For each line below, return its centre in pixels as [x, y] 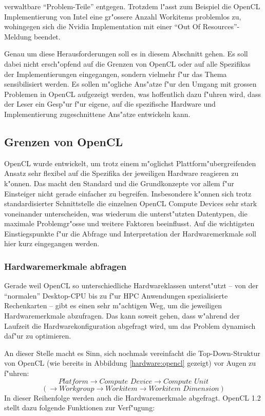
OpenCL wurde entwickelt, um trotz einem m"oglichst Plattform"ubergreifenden [130, 163]
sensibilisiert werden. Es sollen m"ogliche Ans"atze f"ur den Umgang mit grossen [130, 84]
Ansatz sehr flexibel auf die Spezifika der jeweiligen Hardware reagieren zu [121, 173]
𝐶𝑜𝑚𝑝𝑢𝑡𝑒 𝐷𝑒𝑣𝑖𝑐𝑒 [126, 381]
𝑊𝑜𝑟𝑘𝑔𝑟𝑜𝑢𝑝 [77, 389]
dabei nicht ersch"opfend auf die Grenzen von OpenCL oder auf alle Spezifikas [127, 63]
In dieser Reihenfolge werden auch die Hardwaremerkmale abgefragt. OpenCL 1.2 [132, 397]
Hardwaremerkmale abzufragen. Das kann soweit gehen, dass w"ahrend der [122, 316]
